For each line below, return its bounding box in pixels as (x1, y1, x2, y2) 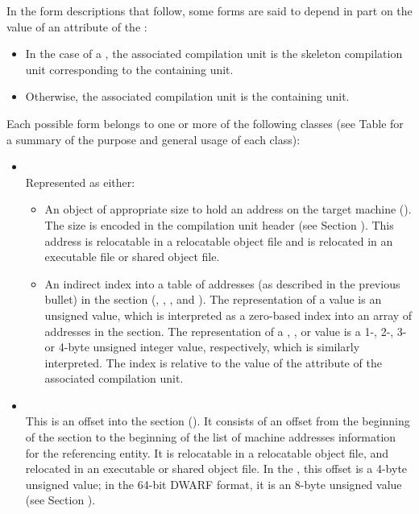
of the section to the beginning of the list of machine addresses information (25, 429, 396, 446)
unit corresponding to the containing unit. (25, 60, 234, 77)
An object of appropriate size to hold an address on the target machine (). (44, 201, 412, 218)
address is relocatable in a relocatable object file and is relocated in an (44, 232, 393, 249)
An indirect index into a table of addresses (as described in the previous (44, 275, 400, 292)
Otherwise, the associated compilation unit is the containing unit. (25, 88, 350, 105)
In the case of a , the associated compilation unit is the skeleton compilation (25, 45, 403, 62)
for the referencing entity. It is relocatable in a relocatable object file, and (25, 444, 389, 461)
